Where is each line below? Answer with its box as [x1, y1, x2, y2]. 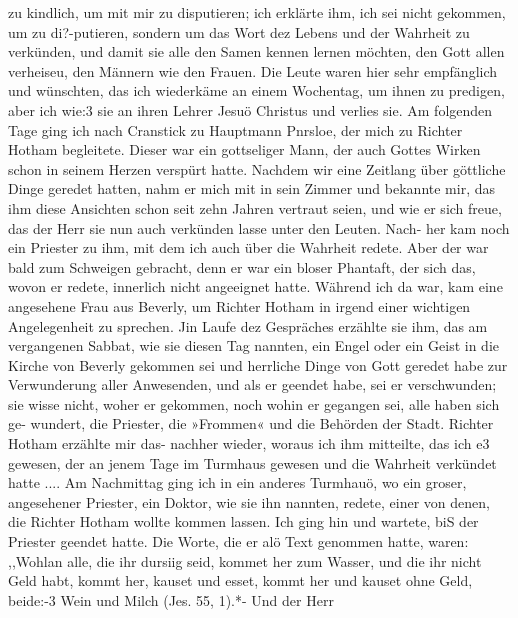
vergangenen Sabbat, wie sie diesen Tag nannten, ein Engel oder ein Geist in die [8, 335, 499, 356]
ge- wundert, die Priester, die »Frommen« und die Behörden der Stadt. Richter [8, 413, 494, 434]
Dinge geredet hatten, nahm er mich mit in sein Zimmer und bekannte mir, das [8, 178, 495, 199]
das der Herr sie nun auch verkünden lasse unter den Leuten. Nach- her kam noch [8, 217, 510, 238]
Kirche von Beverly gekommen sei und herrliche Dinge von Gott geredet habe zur [8, 354, 508, 375]
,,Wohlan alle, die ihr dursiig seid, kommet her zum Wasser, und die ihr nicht [8, 550, 482, 571]
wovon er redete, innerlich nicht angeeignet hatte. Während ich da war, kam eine [8, 276, 503, 297]
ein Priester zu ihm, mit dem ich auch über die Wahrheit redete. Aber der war [8, 237, 489, 258]
